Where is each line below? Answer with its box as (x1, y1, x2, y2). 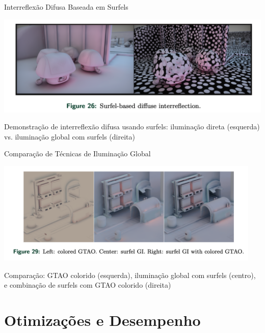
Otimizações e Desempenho (4, 310, 201, 330)
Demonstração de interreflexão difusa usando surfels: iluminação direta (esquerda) (4, 121, 260, 132)
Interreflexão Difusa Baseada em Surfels (4, 2, 128, 12)
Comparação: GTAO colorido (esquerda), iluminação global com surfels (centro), (4, 269, 256, 280)
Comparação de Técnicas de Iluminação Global (4, 148, 151, 159)
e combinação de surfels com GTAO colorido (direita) (4, 280, 171, 290)
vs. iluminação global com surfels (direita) (4, 131, 135, 142)
